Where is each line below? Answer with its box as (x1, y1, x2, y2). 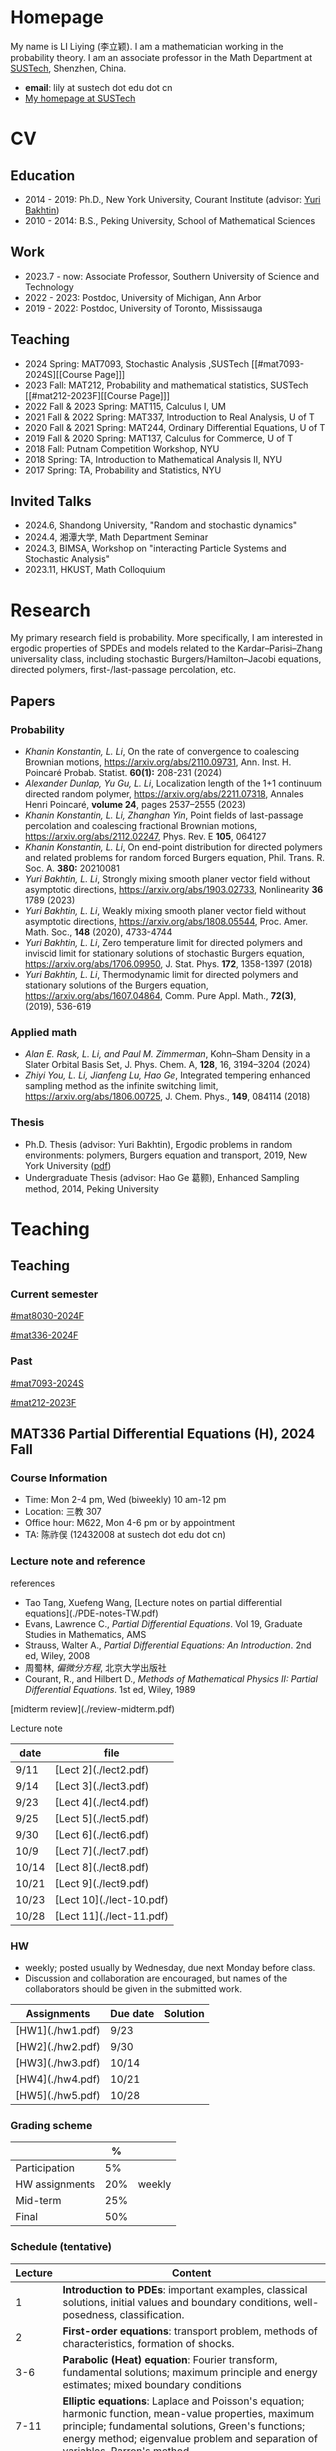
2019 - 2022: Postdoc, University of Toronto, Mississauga (24, 302, 263, 314)
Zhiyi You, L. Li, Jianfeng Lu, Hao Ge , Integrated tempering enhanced (24, 1069, 311, 1081)
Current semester (10, 1287, 99, 1301)
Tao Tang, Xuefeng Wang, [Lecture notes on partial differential (24, 1596, 283, 1608)
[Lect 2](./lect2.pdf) (54, 1762, 150, 1776)
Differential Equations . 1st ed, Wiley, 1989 (24, 1683, 196, 1695)
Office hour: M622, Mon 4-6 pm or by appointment (24, 1517, 236, 1529)
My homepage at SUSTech (24, 92, 136, 104)
